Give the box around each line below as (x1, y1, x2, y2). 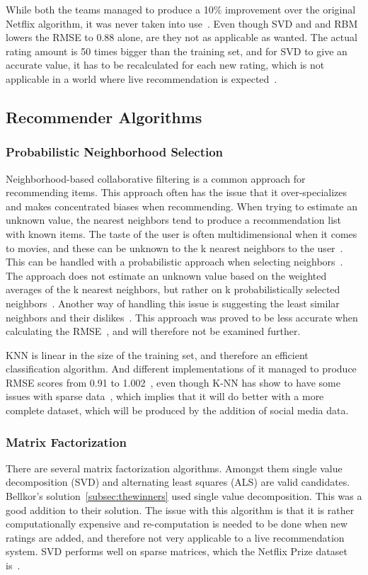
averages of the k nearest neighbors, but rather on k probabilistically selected (6, 282, 340, 297)
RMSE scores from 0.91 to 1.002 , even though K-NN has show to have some (6, 375, 340, 389)
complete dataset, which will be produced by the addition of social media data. (6, 403, 349, 418)
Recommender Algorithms (6, 106, 202, 127)
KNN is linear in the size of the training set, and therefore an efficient (6, 347, 309, 362)
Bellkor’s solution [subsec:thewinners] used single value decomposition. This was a (6, 489, 362, 503)
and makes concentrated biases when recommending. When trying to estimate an (6, 198, 357, 213)
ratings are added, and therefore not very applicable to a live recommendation (6, 530, 345, 545)
